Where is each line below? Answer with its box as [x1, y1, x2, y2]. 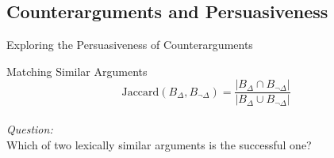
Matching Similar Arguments [6, 62, 148, 79]
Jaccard [121, 86, 159, 98]
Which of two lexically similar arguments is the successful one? [6, 136, 312, 152]
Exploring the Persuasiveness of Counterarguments [6, 36, 253, 53]
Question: [6, 121, 53, 137]
